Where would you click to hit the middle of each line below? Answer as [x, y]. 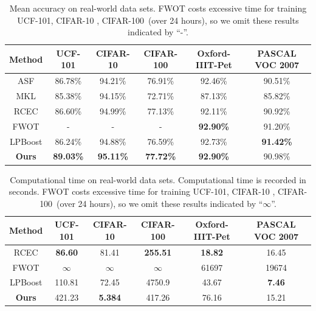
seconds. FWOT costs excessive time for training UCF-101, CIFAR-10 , [142, 191]
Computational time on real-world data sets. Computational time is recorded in [158, 179]
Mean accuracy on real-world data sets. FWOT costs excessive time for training [158, 8]
